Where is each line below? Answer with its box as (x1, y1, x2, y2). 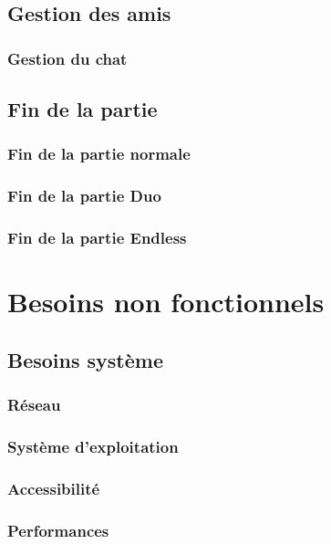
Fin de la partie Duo (7, 184, 161, 207)
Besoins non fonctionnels (7, 283, 325, 320)
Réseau (7, 393, 61, 416)
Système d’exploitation (7, 434, 179, 457)
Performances (7, 518, 109, 541)
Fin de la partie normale (7, 142, 191, 165)
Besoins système (7, 345, 164, 373)
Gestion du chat (7, 47, 128, 69)
